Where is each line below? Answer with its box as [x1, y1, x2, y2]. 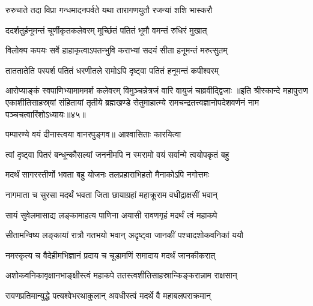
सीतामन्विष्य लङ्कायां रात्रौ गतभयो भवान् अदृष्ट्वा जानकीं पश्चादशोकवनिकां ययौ [5, 229, 243, 241]
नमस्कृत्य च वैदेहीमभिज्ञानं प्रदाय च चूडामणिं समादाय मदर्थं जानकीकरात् [5, 248, 216, 261]
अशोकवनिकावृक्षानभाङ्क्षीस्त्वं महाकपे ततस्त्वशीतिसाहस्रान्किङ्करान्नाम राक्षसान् [5, 269, 237, 281]
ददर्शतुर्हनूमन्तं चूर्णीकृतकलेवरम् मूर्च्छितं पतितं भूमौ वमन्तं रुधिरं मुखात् [5, 23, 207, 36]
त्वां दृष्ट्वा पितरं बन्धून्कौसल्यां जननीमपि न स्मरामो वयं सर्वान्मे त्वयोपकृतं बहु [5, 148, 229, 160]
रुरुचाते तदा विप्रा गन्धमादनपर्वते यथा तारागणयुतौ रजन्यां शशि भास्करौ [5, 4, 213, 16]
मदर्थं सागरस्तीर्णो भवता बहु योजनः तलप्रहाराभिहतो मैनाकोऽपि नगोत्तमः [5, 168, 210, 181]
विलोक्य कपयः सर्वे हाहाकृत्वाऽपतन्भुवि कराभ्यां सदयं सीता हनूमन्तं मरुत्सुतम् [5, 44, 228, 56]
